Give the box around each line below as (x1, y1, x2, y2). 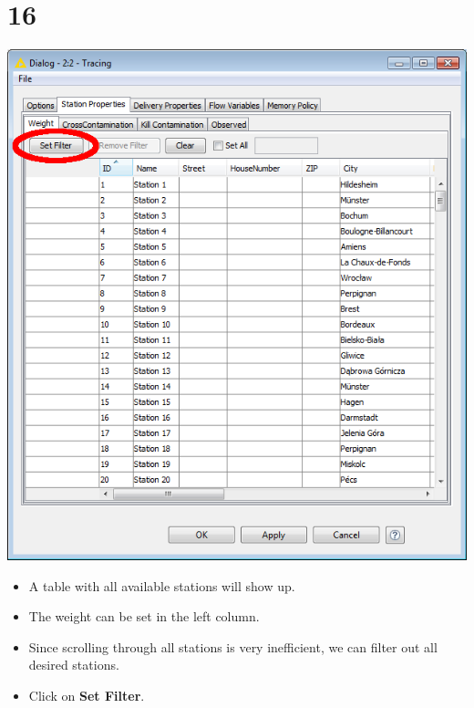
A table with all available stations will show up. (28, 576, 295, 595)
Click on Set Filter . (28, 686, 145, 704)
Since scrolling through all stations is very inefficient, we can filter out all (28, 637, 438, 656)
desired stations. (28, 655, 119, 674)
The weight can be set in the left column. (28, 607, 260, 626)
